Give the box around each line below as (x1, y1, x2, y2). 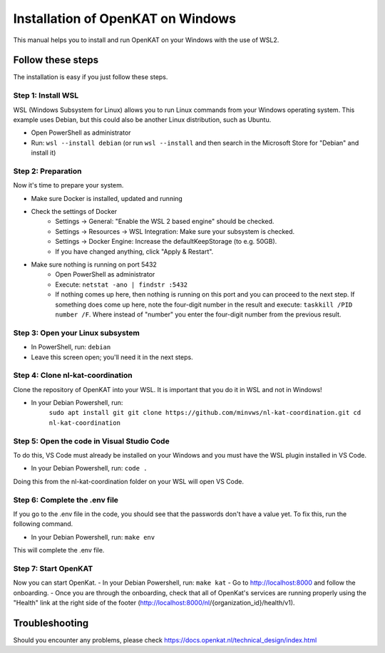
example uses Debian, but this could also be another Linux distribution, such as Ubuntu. (13, 115, 272, 124)
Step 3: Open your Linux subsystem (13, 328, 140, 338)
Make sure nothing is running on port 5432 (31, 260, 157, 269)
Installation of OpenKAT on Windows (13, 11, 237, 26)
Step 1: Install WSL (13, 91, 78, 101)
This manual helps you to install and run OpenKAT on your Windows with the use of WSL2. (13, 36, 279, 44)
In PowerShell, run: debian (31, 343, 111, 351)
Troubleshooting (13, 617, 89, 629)
